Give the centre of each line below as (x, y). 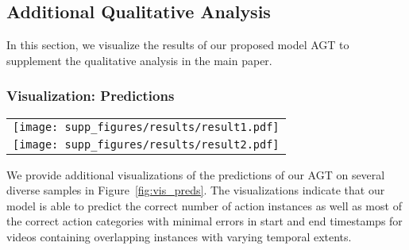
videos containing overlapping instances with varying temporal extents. (179, 236)
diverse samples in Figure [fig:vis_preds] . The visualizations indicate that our (196, 190)
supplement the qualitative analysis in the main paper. (139, 60)
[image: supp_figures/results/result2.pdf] (146, 144)
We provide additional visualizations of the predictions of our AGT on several (196, 174)
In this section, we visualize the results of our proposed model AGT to (178, 45)
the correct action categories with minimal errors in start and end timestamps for (204, 221)
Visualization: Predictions (91, 96)
